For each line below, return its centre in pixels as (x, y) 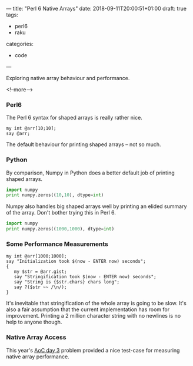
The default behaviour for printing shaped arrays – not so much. (84, 144)
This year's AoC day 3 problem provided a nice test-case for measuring (93, 350)
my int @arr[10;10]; (31, 128)
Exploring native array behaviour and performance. (68, 78)
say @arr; (18, 134)
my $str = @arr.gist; (40, 272)
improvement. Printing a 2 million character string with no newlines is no (94, 316)
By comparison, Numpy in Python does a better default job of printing (90, 173)
